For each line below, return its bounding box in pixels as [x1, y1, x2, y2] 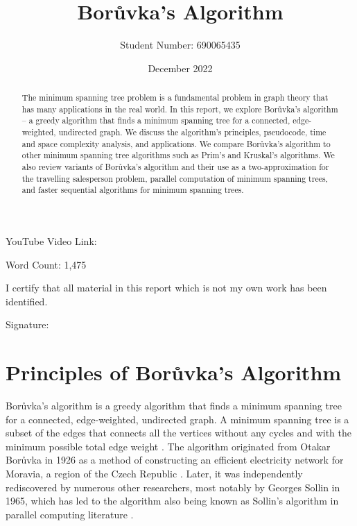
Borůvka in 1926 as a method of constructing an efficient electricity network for [6, 452, 344, 467]
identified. [6, 294, 48, 308]
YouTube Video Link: [6, 234, 97, 248]
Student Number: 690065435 [120, 37, 241, 52]
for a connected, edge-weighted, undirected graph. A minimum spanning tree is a [6, 412, 349, 426]
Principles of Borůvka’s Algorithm [6, 358, 342, 387]
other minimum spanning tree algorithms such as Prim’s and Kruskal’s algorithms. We [21, 149, 335, 161]
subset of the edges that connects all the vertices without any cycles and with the [6, 425, 351, 440]
